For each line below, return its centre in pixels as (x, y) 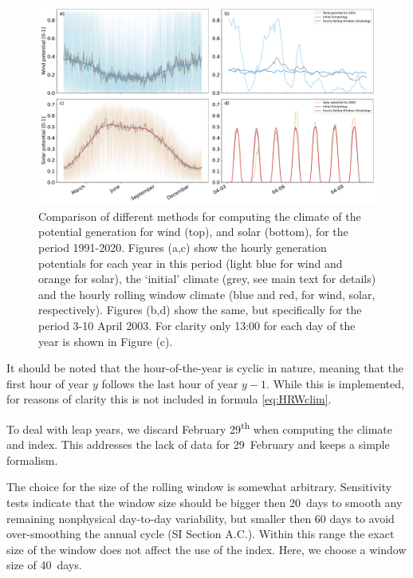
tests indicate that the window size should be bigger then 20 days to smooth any (205, 503)
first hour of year (48, 383)
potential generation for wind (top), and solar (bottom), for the (193, 232)
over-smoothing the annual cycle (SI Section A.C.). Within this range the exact (201, 534)
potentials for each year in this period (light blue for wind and (191, 263)
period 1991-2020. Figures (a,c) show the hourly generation (183, 248)
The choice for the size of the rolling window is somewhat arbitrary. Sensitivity (199, 487)
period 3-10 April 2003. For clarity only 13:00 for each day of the (197, 326)
